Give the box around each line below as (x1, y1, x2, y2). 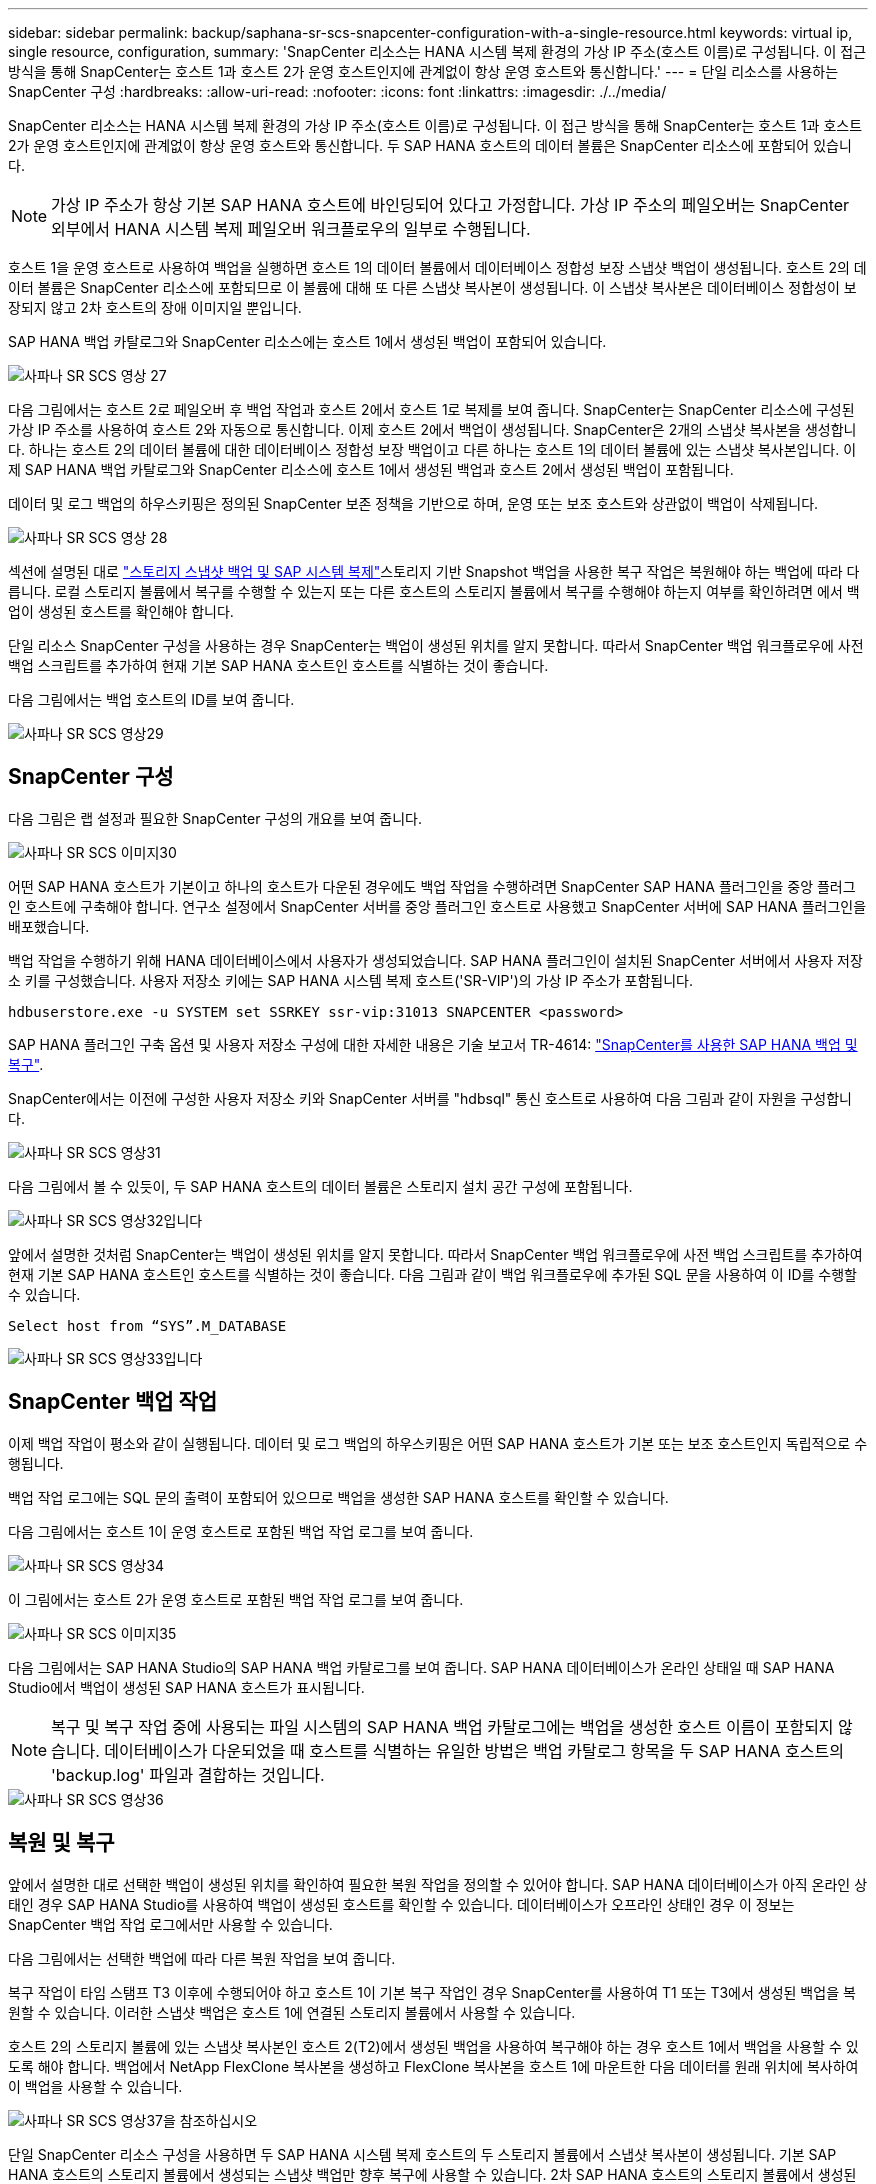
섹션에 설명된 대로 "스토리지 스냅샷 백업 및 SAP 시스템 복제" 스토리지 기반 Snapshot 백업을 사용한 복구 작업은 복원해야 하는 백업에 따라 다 (8, 563, 860, 580)
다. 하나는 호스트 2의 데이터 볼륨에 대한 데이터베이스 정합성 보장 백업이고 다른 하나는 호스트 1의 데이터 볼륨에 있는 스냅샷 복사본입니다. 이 (8, 441, 857, 458)
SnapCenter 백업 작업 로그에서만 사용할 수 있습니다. (8, 1915, 333, 1933)
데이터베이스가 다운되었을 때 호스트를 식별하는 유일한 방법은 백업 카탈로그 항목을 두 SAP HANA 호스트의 (104, 1740, 844, 1761)
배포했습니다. (8, 917, 90, 935)
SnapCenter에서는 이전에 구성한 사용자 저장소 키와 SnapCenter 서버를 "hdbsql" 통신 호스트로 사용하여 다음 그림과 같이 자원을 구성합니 (8, 1089, 852, 1107)
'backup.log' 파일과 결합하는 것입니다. (51, 1764, 325, 1785)
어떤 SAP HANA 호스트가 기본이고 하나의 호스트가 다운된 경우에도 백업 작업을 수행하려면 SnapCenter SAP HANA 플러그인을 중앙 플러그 (8, 877, 856, 895)
